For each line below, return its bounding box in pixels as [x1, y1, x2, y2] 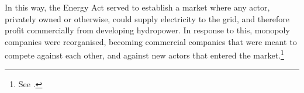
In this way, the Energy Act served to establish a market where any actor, [5, 1, 270, 13]
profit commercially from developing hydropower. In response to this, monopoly [5, 24, 290, 36]
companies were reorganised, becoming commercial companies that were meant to [5, 35, 297, 47]
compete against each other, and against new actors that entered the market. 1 [5, 47, 284, 61]
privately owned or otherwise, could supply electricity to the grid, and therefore [5, 12, 289, 25]
